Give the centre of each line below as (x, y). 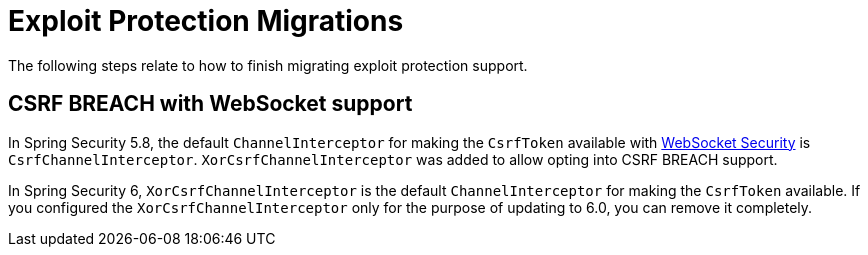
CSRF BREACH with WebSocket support (210, 104)
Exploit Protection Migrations (206, 21)
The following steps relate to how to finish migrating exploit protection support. (268, 65)
